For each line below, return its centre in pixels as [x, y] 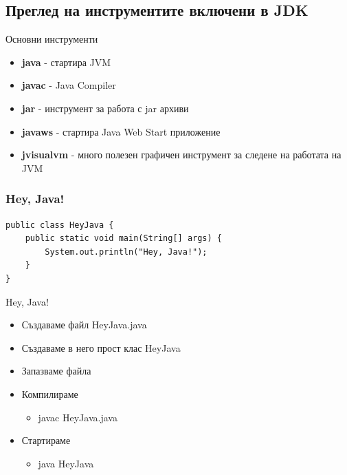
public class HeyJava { [60, 225]
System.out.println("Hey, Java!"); [126, 252]
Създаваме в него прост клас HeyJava [101, 347]
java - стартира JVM [66, 62]
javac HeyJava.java [78, 417]
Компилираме [50, 393]
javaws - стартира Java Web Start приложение [121, 131]
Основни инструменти [52, 39]
